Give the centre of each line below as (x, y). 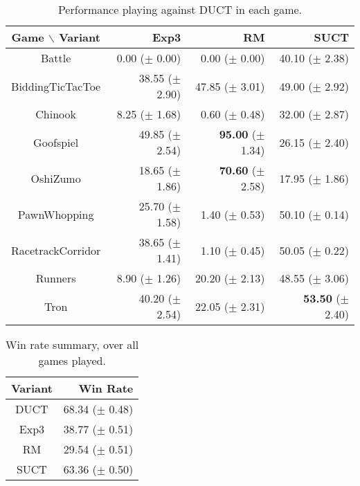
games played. (72, 360)
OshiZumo (56, 178)
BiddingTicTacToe (56, 86)
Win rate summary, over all (72, 344)
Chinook (56, 114)
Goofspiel (56, 142)
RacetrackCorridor (56, 250)
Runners (56, 278)
